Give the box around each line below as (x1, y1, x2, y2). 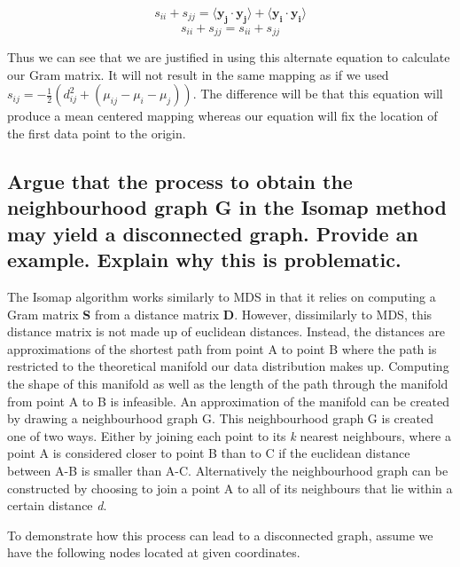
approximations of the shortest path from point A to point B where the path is (7, 339, 437, 358)
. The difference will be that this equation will (192, 84, 443, 103)
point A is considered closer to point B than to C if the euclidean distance (7, 444, 410, 462)
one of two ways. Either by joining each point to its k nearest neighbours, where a (7, 426, 451, 445)
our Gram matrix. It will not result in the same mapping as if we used (7, 65, 389, 83)
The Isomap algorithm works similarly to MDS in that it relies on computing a (7, 287, 436, 305)
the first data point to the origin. (7, 124, 186, 143)
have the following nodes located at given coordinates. (7, 543, 300, 562)
